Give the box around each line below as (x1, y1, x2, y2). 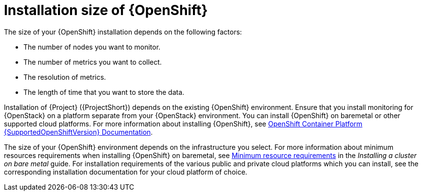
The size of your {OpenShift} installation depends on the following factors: (4, 27, 242, 36)
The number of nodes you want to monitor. (23, 42, 161, 51)
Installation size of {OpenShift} (4, 2, 208, 18)
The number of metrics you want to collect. (23, 57, 162, 66)
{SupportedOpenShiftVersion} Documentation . (4, 127, 153, 136)
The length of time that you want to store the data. (23, 88, 185, 96)
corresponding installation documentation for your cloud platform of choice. (4, 167, 248, 176)
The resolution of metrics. (23, 72, 106, 81)
